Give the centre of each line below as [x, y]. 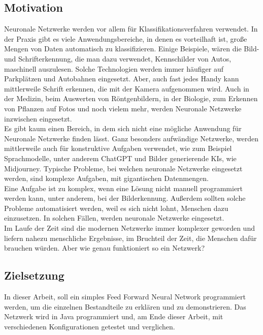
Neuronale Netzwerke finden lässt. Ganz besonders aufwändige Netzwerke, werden [131, 138]
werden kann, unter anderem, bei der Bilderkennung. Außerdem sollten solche [125, 198]
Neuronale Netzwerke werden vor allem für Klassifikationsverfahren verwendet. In [131, 29]
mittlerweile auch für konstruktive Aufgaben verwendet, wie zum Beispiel [118, 148]
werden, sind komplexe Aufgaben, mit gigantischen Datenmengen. [106, 178]
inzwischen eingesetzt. [38, 118]
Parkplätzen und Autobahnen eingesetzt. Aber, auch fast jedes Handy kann [122, 79]
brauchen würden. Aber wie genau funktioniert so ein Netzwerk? [105, 248]
